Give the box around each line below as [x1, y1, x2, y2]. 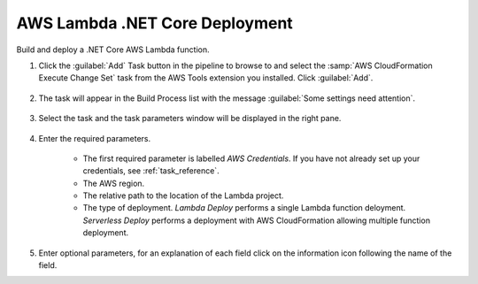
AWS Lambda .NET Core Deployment [16, 13, 294, 33]
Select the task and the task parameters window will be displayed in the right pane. [38, 113, 342, 124]
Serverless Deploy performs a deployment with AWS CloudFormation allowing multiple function [82, 215, 431, 226]
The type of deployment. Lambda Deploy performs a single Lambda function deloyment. [82, 203, 406, 213]
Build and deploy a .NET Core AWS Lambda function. [16, 44, 210, 55]
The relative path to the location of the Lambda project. [82, 190, 284, 201]
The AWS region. [82, 178, 145, 188]
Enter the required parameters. [38, 133, 151, 143]
